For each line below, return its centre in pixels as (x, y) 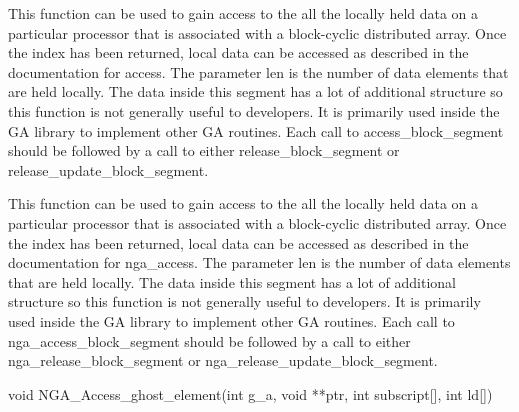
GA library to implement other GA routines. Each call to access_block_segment (256, 130)
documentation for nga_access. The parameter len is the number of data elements (259, 262)
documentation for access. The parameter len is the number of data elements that (258, 71)
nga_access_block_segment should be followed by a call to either (209, 340)
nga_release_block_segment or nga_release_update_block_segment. (223, 360)
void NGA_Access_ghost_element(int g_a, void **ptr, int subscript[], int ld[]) (250, 393)
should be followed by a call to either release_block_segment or (204, 150)
